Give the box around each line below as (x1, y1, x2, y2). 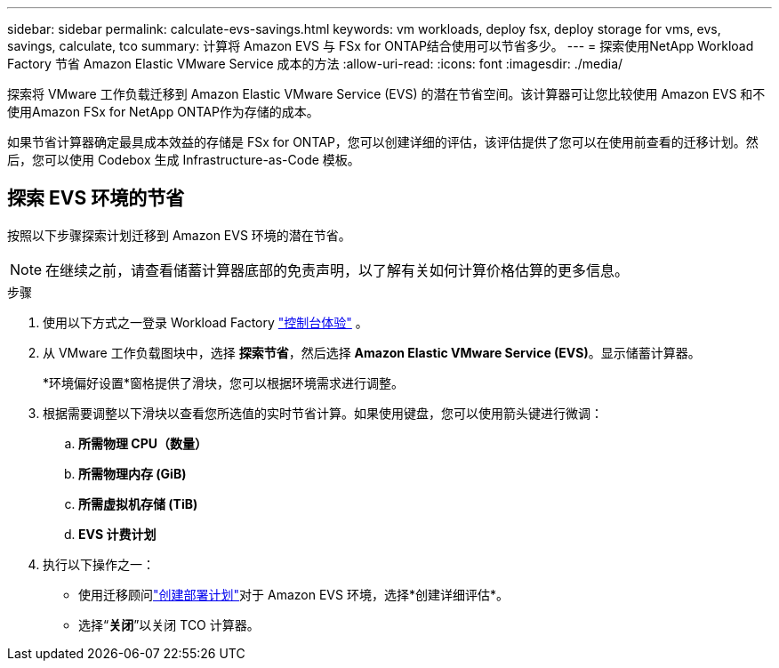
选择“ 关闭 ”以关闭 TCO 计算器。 (78, 616, 260, 632)
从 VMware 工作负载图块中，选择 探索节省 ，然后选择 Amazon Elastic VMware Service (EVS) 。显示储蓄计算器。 (43, 344, 701, 360)
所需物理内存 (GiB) (78, 465, 187, 481)
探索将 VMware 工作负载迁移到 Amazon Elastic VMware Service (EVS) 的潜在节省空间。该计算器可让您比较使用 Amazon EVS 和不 (7, 86, 766, 101)
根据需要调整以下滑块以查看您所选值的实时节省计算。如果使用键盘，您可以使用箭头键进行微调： (43, 405, 603, 421)
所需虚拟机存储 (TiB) (78, 495, 198, 511)
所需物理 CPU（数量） (78, 435, 207, 451)
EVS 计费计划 (78, 526, 157, 542)
